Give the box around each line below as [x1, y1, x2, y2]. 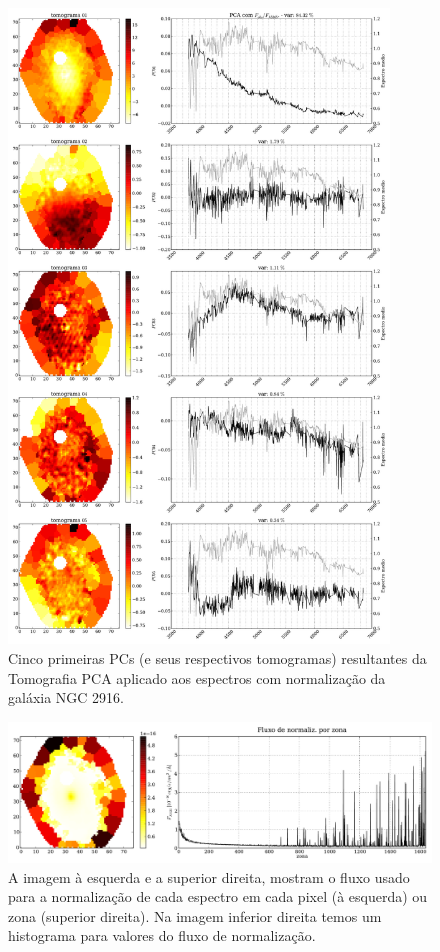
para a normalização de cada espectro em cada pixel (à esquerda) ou [8, 886, 428, 907]
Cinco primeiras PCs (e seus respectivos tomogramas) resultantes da [8, 647, 427, 668]
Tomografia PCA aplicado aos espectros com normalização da [8, 667, 386, 688]
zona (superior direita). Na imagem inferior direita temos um [8, 905, 382, 926]
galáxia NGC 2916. [8, 687, 124, 708]
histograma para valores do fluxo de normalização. [8, 925, 316, 946]
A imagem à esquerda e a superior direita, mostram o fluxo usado [8, 866, 410, 887]
